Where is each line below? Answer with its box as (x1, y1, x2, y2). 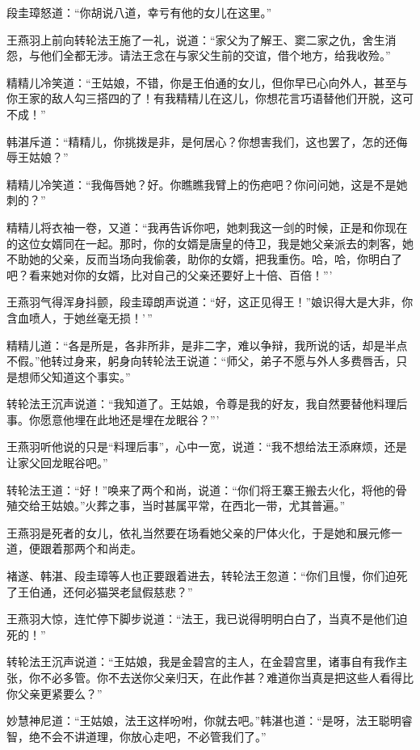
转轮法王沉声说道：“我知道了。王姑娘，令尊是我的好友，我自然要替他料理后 (6, 395, 408, 412)
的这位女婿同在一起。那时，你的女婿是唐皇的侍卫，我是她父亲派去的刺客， (6, 234, 402, 251)
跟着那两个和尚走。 (40, 540, 142, 557)
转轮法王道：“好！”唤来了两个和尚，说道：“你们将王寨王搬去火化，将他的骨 (6, 481, 407, 498)
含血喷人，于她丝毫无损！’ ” (6, 309, 153, 326)
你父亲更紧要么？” (6, 685, 103, 702)
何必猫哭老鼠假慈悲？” (73, 583, 193, 600)
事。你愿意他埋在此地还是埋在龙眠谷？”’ (6, 411, 220, 428)
